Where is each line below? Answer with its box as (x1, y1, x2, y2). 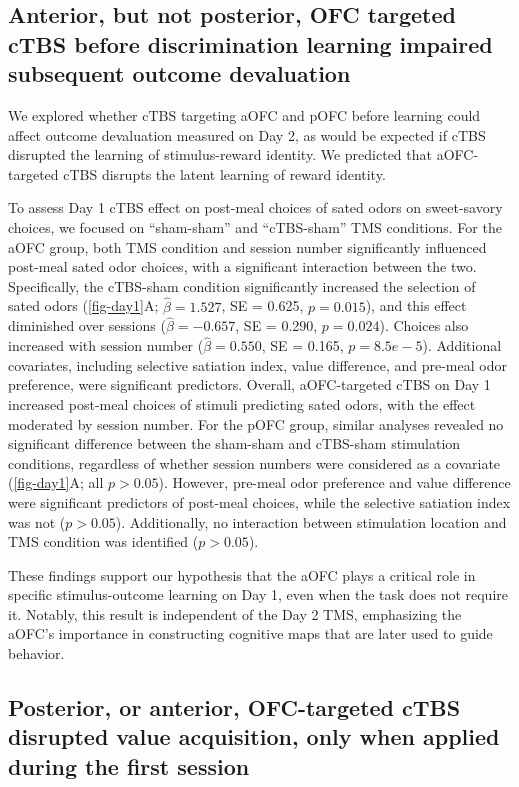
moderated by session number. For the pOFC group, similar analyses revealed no (8, 413, 504, 434)
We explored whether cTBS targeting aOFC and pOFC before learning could (8, 104, 481, 125)
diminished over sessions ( (8, 315, 166, 336)
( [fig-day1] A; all (8, 472, 104, 493)
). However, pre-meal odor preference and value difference (158, 472, 511, 493)
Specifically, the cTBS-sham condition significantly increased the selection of (8, 275, 476, 296)
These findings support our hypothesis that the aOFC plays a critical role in (8, 564, 476, 585)
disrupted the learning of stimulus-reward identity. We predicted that (8, 144, 432, 165)
